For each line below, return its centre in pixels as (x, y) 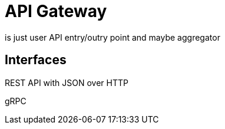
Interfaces (36, 60)
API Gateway (56, 11)
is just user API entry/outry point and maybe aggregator (113, 37)
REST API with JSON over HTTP (67, 82)
